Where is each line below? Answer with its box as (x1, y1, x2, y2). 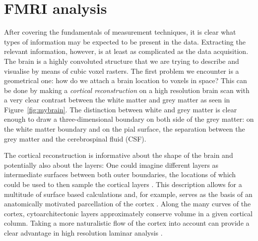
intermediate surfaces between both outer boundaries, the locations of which (4, 169, 236, 180)
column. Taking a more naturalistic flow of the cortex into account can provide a (4, 218, 250, 228)
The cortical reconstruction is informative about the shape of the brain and (4, 150, 233, 160)
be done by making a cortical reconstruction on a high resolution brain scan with (4, 85, 250, 95)
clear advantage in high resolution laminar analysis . (4, 228, 163, 238)
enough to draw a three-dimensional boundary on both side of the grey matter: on (4, 114, 254, 124)
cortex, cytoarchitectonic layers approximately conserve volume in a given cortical (4, 208, 253, 218)
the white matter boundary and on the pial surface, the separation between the (4, 124, 245, 134)
